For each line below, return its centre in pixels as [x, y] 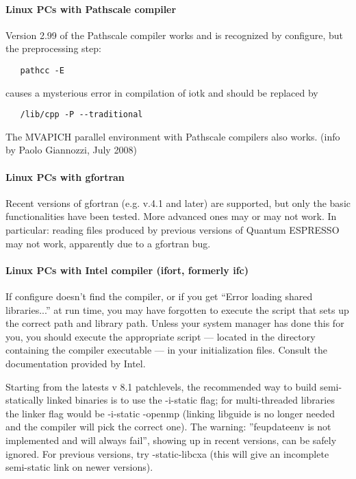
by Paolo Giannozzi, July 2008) [71, 150]
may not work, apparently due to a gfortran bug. [108, 243]
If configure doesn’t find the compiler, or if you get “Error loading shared [159, 296]
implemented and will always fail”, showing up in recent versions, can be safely [171, 440]
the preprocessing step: [53, 48]
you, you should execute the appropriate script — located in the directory [161, 336]
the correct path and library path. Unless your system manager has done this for [175, 323]
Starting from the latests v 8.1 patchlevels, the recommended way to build [161, 386]
